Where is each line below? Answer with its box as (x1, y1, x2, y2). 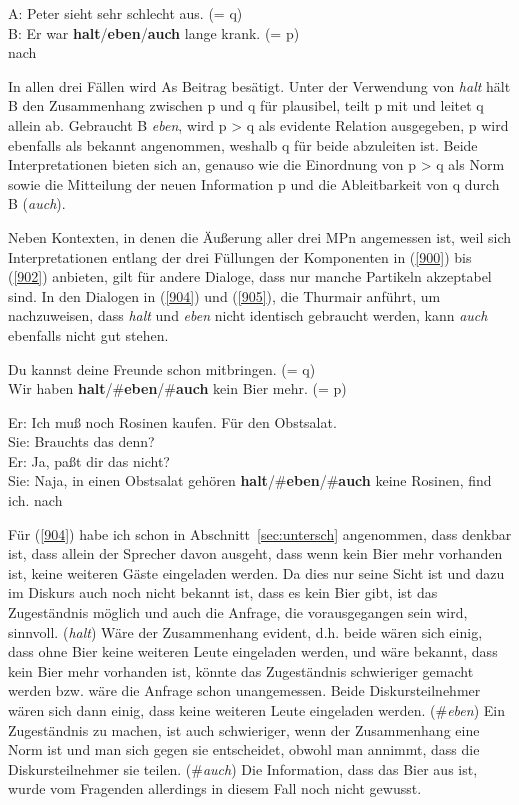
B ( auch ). (8, 193, 66, 214)
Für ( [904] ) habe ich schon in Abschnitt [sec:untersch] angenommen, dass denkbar (8, 523, 512, 544)
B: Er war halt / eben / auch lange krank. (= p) (8, 22, 300, 43)
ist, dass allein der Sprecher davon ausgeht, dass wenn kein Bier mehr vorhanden (8, 543, 503, 564)
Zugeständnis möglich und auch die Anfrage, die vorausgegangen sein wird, (8, 602, 468, 623)
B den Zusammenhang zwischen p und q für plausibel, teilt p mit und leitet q (8, 95, 484, 116)
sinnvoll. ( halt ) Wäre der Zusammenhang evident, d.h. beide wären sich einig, (8, 621, 483, 642)
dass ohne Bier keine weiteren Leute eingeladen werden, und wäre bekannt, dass (8, 641, 498, 662)
